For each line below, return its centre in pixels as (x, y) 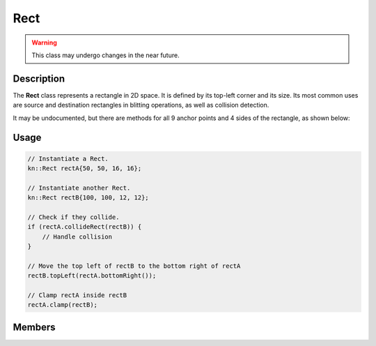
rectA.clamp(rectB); (62, 305)
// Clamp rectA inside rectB (77, 295)
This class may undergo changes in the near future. (106, 55)
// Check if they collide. (73, 217)
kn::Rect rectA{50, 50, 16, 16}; (85, 168)
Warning (44, 43)
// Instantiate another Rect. (79, 188)
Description (39, 78)
